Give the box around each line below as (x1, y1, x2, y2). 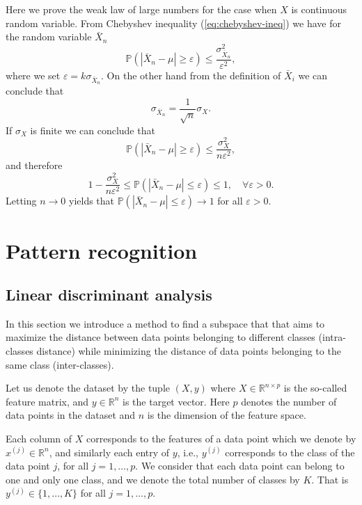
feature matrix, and (6, 394, 89, 408)
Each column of (6, 431, 72, 446)
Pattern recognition (6, 236, 198, 264)
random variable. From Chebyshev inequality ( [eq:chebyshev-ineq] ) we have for (6, 15, 341, 30)
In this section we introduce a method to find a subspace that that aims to (6, 316, 325, 330)
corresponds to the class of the (225, 444, 355, 459)
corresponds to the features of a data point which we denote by (86, 431, 356, 446)
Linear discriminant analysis (6, 284, 212, 305)
